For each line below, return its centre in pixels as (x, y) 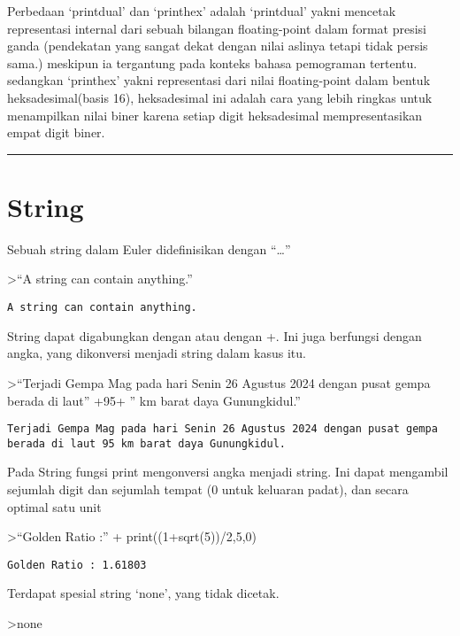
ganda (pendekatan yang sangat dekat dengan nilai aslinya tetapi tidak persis (218, 46)
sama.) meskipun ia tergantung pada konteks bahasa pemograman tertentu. (212, 62)
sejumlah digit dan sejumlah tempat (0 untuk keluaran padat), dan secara (208, 489)
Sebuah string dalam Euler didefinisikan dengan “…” (149, 248)
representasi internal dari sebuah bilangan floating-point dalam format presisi (217, 28)
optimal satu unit (54, 506)
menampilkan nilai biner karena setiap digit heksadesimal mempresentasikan (215, 115)
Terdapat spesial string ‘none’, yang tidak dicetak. (143, 593)
